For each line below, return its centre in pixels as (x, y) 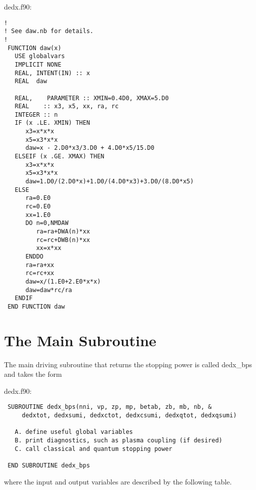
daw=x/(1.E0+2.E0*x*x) (63, 281)
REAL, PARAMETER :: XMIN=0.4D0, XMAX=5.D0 (92, 98)
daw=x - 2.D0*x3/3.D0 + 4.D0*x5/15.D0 (90, 148)
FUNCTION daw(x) (34, 48)
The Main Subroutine (80, 340)
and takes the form (33, 374)
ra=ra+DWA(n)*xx (63, 231)
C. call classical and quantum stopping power (93, 449)
